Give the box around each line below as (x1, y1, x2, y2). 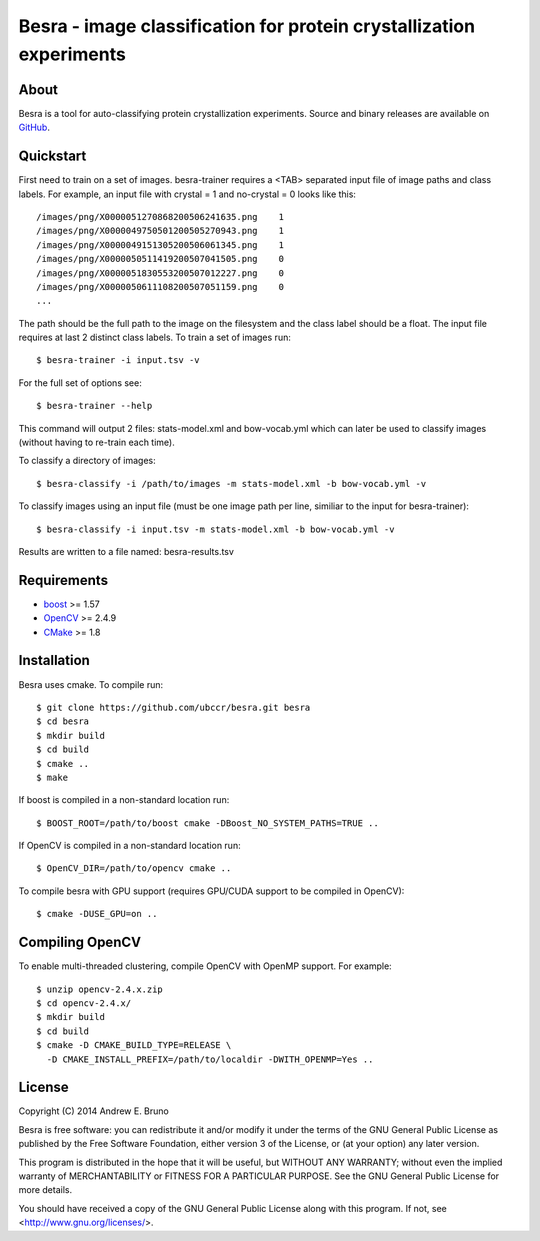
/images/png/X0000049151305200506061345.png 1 (36, 239, 285, 250)
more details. (18, 1184, 73, 1196)
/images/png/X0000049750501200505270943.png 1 (36, 225, 285, 237)
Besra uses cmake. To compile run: (18, 678, 164, 690)
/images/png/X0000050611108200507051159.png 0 (36, 281, 285, 292)
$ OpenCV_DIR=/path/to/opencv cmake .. (36, 863, 232, 874)
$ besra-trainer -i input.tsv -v (36, 355, 200, 366)
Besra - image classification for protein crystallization (18, 15, 475, 37)
